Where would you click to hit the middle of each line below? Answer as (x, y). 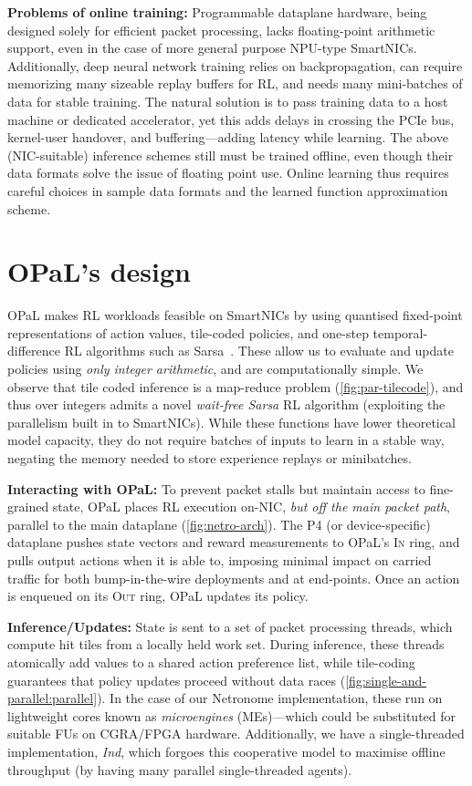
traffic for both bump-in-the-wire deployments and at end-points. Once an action (234, 578)
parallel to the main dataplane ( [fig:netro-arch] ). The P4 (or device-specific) (219, 524)
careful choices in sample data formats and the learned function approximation (228, 190)
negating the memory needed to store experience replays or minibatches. (210, 458)
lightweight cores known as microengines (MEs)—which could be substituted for (232, 715)
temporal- (400, 332)
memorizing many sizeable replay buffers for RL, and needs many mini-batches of (235, 83)
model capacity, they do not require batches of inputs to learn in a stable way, (226, 440)
